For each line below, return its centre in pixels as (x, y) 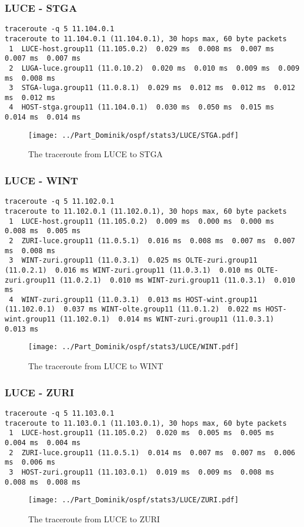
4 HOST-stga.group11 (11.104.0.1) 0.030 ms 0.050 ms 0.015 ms (142, 107)
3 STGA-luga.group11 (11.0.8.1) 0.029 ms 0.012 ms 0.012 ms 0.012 (152, 88)
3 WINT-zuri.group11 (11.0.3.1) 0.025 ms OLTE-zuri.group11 (133, 261)
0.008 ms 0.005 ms (43, 231)
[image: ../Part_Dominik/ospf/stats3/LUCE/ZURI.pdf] (133, 500)
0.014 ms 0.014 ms (43, 117)
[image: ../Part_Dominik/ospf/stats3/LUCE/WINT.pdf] (133, 347)
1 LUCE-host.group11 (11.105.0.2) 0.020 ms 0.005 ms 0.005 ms (142, 433)
